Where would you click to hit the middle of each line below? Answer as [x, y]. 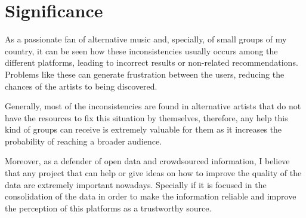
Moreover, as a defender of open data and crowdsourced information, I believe [147, 161]
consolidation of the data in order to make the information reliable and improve [151, 196]
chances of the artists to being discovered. [81, 86]
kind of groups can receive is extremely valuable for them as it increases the [143, 129]
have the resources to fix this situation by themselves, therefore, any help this [146, 117]
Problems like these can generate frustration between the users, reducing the [145, 74]
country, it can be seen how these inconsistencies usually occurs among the [141, 50]
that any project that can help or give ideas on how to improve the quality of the [153, 173]
